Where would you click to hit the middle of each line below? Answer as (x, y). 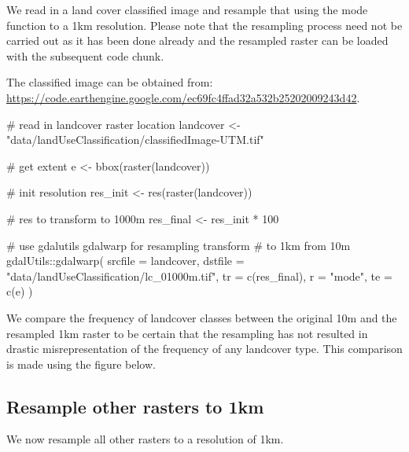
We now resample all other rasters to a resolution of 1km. (145, 439)
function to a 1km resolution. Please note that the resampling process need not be (204, 25)
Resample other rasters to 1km (135, 406)
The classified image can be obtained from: (110, 82)
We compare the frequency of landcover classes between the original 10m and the (202, 317)
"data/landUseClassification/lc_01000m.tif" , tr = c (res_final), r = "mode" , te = (199, 276)
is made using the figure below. (81, 364)
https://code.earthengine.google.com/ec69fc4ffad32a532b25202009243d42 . (183, 97)
